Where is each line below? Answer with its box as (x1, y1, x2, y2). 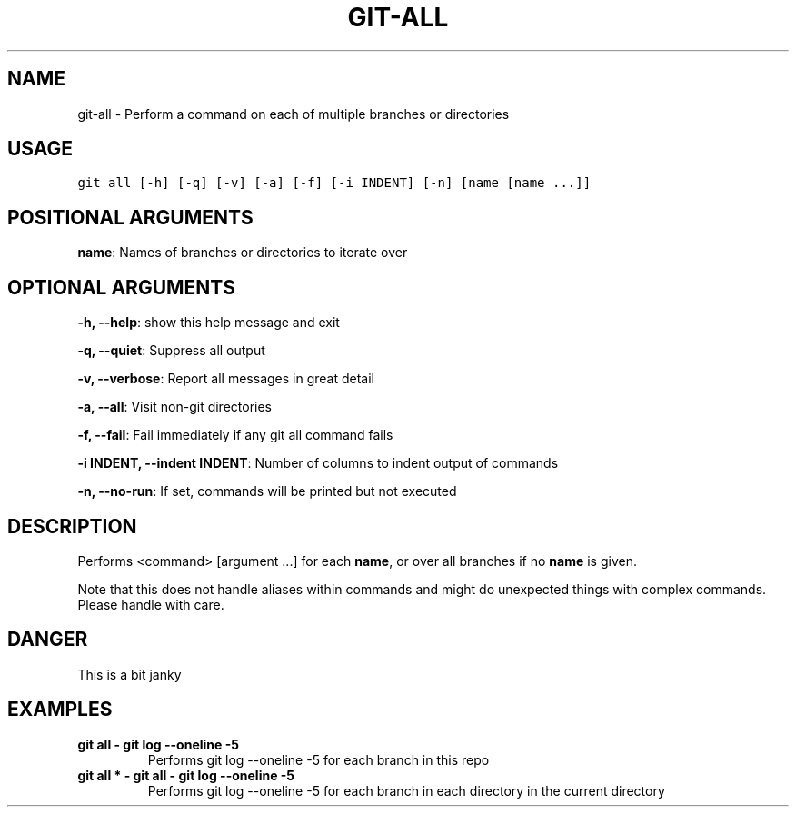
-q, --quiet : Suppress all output (77, 342, 265, 359)
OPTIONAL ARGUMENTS (7, 275, 235, 299)
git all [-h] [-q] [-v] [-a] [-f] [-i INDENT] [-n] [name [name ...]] (77, 175, 592, 191)
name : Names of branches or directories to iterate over (77, 244, 408, 261)
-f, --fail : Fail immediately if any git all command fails (77, 427, 393, 443)
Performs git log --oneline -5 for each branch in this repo (147, 751, 490, 768)
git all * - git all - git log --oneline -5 (77, 767, 295, 783)
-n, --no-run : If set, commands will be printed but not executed (77, 483, 457, 500)
